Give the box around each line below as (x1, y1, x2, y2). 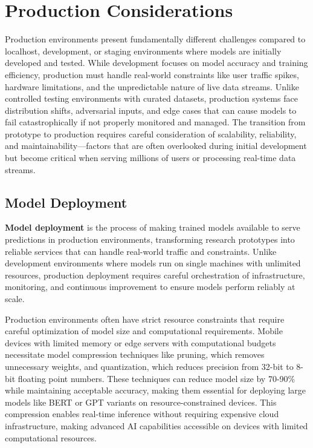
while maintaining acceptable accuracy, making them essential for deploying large (5, 384, 306, 397)
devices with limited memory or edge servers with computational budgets (5, 336, 276, 349)
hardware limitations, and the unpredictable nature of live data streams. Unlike (5, 80, 299, 93)
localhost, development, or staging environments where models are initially (5, 44, 282, 57)
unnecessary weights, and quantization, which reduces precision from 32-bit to (5, 360, 294, 372)
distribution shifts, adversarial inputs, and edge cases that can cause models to (5, 104, 297, 116)
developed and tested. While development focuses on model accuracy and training (5, 56, 308, 69)
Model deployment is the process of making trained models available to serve (5, 221, 300, 234)
